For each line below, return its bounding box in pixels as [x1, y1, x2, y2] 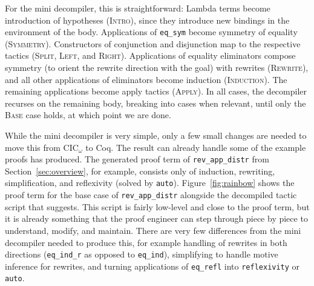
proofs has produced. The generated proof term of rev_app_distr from [5, 153, 269, 165]
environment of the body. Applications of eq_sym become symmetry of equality [5, 25, 298, 38]
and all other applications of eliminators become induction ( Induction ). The [5, 73, 287, 85]
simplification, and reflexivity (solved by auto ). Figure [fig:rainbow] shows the [5, 176, 295, 189]
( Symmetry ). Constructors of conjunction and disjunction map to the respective [5, 37, 301, 50]
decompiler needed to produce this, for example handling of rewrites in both [5, 236, 287, 248]
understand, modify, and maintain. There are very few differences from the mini [5, 224, 301, 236]
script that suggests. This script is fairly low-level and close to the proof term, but [5, 200, 310, 213]
